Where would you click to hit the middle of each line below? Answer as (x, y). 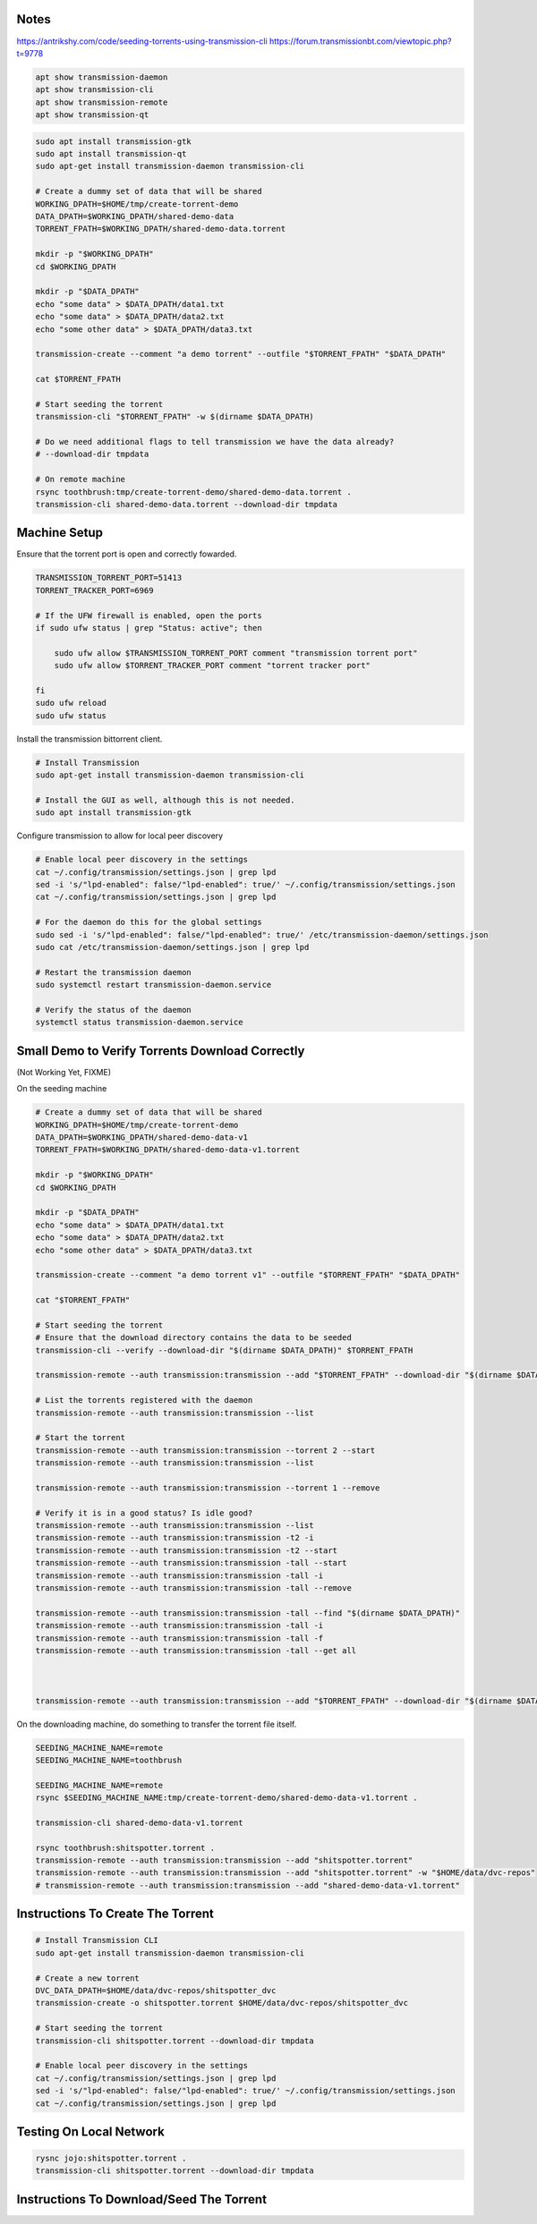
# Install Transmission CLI (97, 1940)
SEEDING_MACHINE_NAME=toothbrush (109, 1760)
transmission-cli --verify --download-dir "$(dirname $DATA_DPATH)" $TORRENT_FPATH (224, 1350)
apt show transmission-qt (92, 115)
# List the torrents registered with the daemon (144, 1401)
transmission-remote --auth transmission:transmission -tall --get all (196, 1651)
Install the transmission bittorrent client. (89, 739)
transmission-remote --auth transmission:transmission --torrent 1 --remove (208, 1488)
